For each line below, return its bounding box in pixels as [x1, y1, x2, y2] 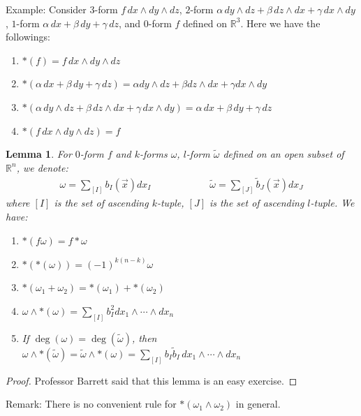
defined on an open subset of [223, 147, 344, 161]
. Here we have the [240, 15, 321, 30]
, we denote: [16, 160, 68, 174]
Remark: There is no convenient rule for [6, 396, 177, 411]
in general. [235, 396, 281, 411]
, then [132, 330, 157, 345]
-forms [140, 147, 168, 161]
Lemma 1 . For [6, 147, 72, 161]
